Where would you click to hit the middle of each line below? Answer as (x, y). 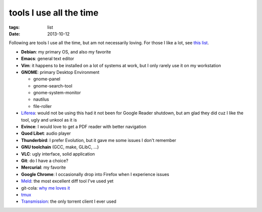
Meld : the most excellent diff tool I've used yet (67, 181)
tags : (14, 27)
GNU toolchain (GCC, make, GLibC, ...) (60, 147)
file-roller (42, 106)
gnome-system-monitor (57, 93)
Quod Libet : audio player (46, 133)
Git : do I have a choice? (45, 160)
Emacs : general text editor (48, 59)
